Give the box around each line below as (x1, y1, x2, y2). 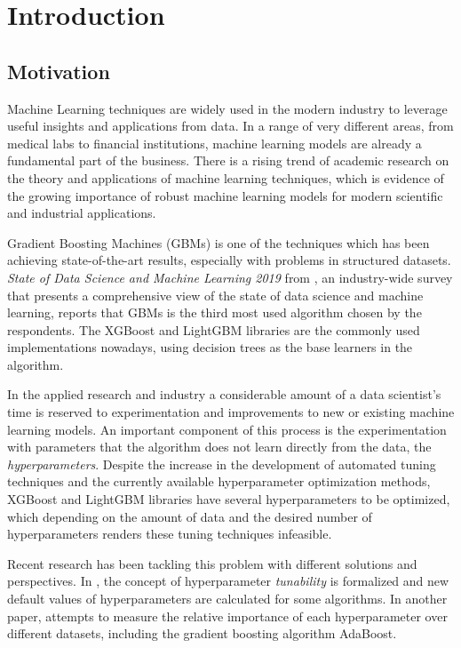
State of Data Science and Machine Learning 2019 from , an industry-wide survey (7, 268, 453, 286)
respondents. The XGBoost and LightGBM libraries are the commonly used (7, 320, 420, 339)
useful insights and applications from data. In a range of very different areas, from (7, 116, 454, 135)
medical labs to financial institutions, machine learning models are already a (7, 133, 422, 152)
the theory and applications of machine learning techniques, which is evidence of (7, 168, 444, 187)
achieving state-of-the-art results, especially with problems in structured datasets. (7, 251, 451, 269)
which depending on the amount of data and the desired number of (7, 507, 372, 525)
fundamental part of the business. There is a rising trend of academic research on (7, 151, 449, 170)
